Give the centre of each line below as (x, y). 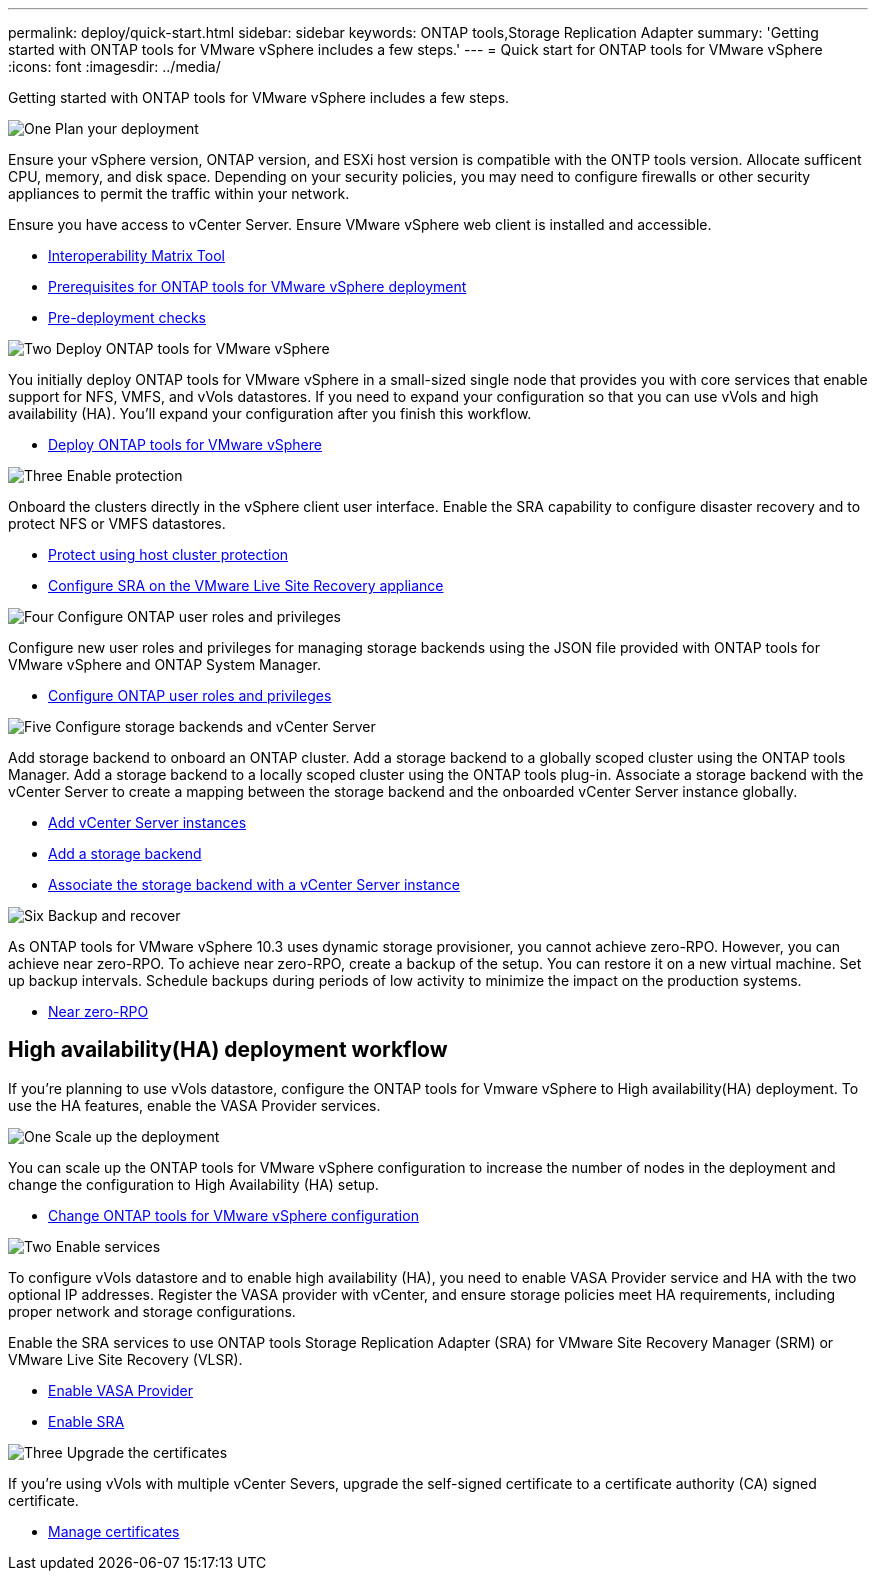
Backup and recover (114, 915)
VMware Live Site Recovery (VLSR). (125, 1359)
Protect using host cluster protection (168, 554)
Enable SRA (86, 1421)
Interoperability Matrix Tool (136, 255)
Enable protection (124, 475)
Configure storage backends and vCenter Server (215, 726)
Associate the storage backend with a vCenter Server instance (254, 884)
